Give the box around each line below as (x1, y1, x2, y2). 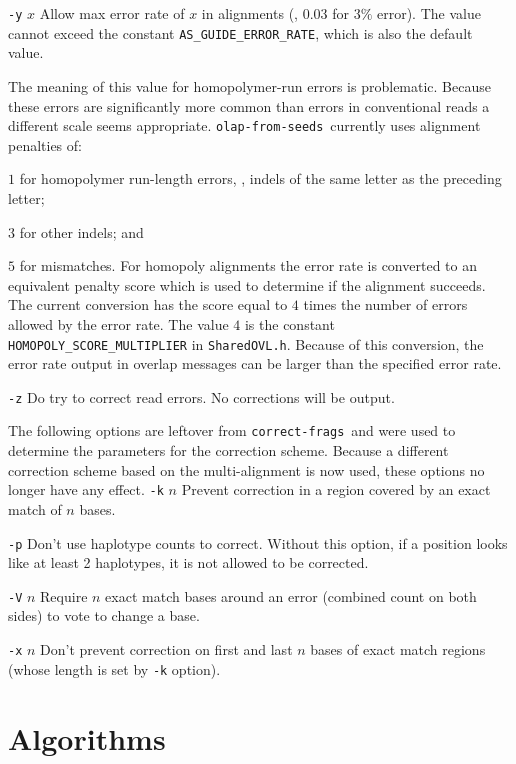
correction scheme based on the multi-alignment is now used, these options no (8, 459, 485, 480)
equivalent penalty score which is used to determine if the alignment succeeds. (8, 274, 486, 295)
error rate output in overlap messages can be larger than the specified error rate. (8, 353, 502, 374)
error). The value (376, 3, 481, 23)
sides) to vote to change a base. (8, 605, 200, 626)
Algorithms (8, 717, 166, 758)
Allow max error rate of (39, 3, 185, 23)
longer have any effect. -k (8, 479, 164, 500)
